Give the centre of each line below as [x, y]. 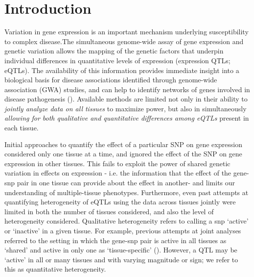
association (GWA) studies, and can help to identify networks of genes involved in [127, 89]
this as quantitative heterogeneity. [55, 269]
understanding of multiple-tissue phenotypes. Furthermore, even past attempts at [127, 192]
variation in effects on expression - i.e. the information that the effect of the [118, 173]
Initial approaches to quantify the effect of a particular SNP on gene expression [123, 144]
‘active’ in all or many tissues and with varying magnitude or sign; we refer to [121, 259]
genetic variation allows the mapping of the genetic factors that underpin [114, 51]
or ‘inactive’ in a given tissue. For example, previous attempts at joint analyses [123, 230]
